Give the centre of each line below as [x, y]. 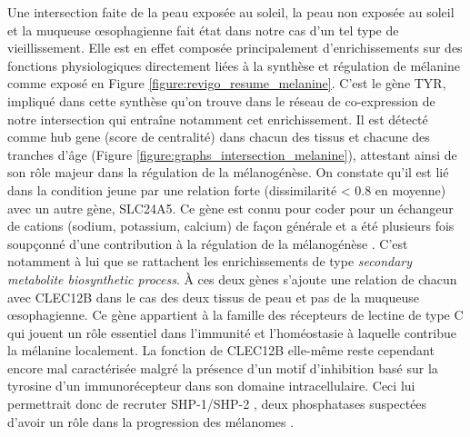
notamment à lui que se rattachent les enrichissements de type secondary [210, 261]
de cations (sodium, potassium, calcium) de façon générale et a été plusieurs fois [231, 226]
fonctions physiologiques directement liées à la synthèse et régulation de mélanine [234, 65]
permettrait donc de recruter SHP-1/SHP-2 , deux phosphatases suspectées [217, 404]
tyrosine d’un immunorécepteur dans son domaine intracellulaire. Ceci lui [211, 386]
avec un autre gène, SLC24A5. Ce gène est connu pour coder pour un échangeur [230, 208]
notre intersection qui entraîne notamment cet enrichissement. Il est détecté [218, 119]
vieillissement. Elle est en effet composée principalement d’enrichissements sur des [235, 48]
